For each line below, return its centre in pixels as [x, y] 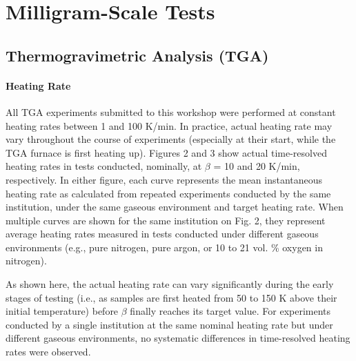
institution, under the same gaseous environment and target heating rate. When [175, 207]
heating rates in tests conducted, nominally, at [104, 166]
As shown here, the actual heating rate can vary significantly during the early [170, 284]
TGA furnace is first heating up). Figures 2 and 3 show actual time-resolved [166, 152]
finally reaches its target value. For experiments [230, 311]
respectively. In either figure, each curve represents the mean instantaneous [164, 179]
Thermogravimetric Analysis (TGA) [137, 55]
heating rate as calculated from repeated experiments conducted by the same [168, 193]
